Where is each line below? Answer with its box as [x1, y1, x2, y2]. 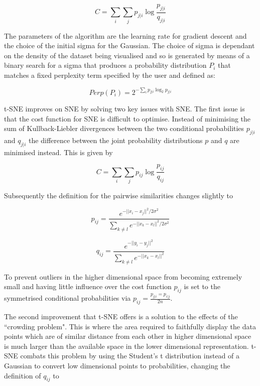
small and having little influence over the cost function [4, 281, 172, 292]
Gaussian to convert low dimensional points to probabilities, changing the [4, 360, 230, 371]
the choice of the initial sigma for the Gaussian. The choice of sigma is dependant [4, 40, 255, 51]
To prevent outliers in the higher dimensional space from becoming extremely [4, 271, 242, 282]
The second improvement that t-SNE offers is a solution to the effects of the [4, 311, 238, 322]
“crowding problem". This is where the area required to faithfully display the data [4, 321, 256, 331]
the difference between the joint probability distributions [29, 135, 203, 145]
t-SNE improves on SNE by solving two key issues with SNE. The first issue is [4, 103, 245, 113]
